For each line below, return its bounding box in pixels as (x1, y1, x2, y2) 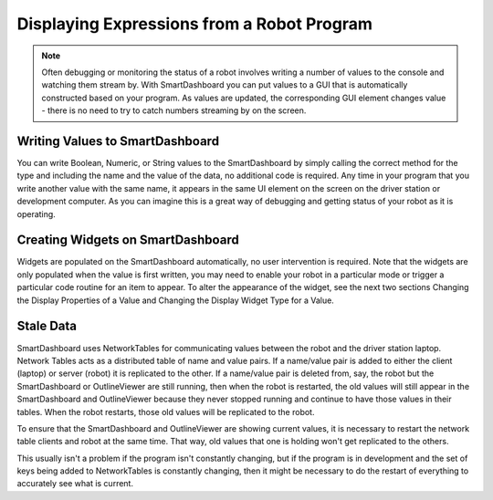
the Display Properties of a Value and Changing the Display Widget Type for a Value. (16, 295, 335, 306)
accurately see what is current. (16, 478, 134, 489)
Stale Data (16, 318, 78, 334)
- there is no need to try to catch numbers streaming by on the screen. (41, 105, 307, 116)
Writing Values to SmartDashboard (16, 133, 219, 149)
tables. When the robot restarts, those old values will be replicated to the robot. (16, 406, 315, 417)
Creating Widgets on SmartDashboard (16, 233, 239, 248)
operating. (16, 208, 57, 219)
